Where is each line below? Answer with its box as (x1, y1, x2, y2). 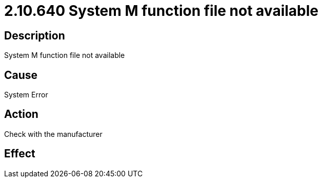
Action (4, 108, 38, 121)
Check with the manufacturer (4, 129, 103, 138)
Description (4, 29, 65, 42)
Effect (4, 147, 35, 160)
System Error (4, 90, 48, 99)
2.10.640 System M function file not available (4, 2, 318, 19)
